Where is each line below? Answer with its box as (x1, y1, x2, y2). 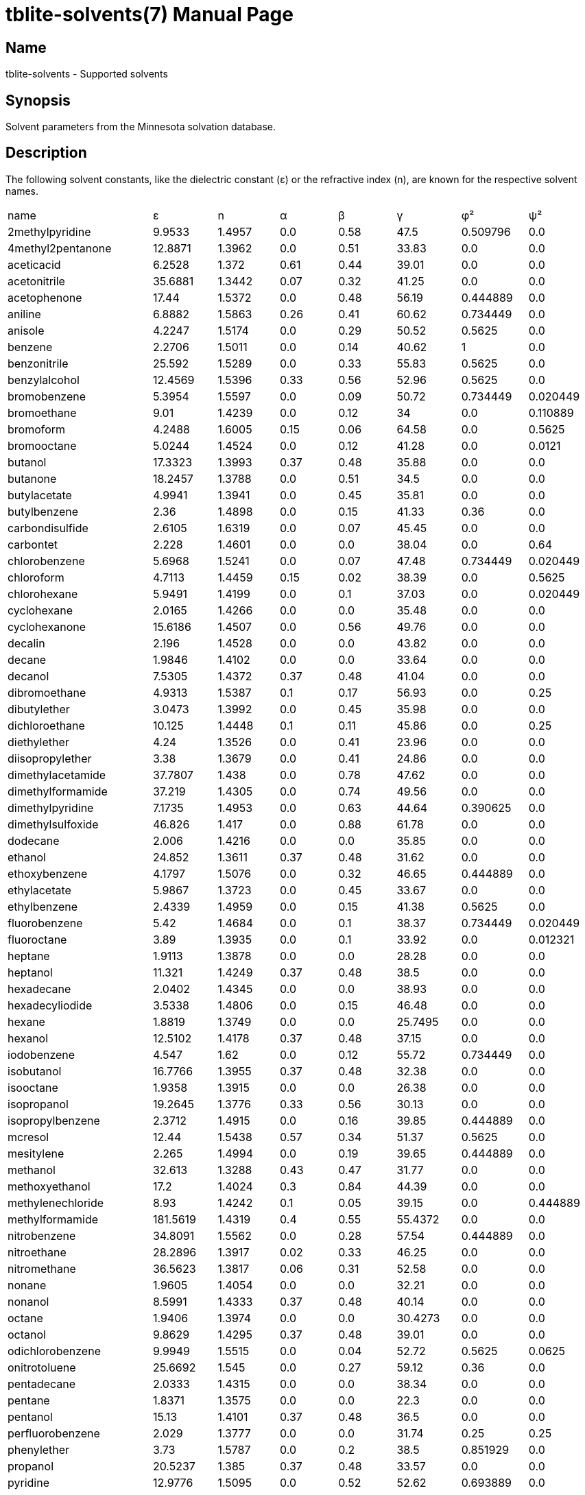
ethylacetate (8, 883, 71, 897)
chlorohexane (8, 586, 78, 601)
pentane (8, 1393, 50, 1407)
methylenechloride (8, 1195, 104, 1210)
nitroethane (8, 1245, 67, 1259)
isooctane (8, 1080, 58, 1095)
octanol (8, 1327, 46, 1341)
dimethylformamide (8, 784, 108, 798)
